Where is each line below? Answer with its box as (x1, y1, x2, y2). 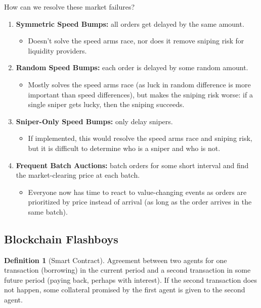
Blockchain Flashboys (4, 231, 118, 246)
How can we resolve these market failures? (4, 2, 135, 12)
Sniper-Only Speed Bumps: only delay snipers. (16, 116, 173, 126)
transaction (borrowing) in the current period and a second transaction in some (4, 265, 251, 275)
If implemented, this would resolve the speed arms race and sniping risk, (28, 133, 252, 143)
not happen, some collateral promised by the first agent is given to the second (4, 284, 245, 295)
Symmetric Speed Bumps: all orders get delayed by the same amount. (16, 18, 244, 29)
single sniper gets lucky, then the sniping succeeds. (28, 99, 185, 110)
